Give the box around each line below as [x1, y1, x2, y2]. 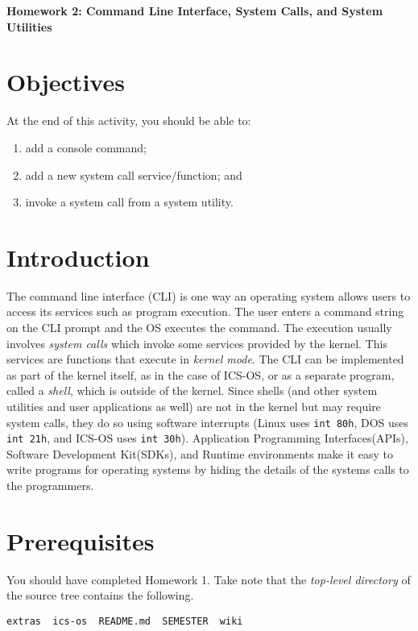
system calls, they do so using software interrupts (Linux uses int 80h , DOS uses [6, 413, 409, 430]
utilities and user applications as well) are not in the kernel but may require [6, 397, 381, 414]
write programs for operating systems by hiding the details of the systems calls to [6, 461, 409, 478]
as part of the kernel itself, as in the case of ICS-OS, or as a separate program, [6, 366, 395, 383]
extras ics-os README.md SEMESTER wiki [6, 615, 243, 627]
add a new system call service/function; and [25, 166, 242, 183]
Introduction [6, 240, 150, 273]
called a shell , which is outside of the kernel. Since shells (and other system [6, 382, 378, 399]
